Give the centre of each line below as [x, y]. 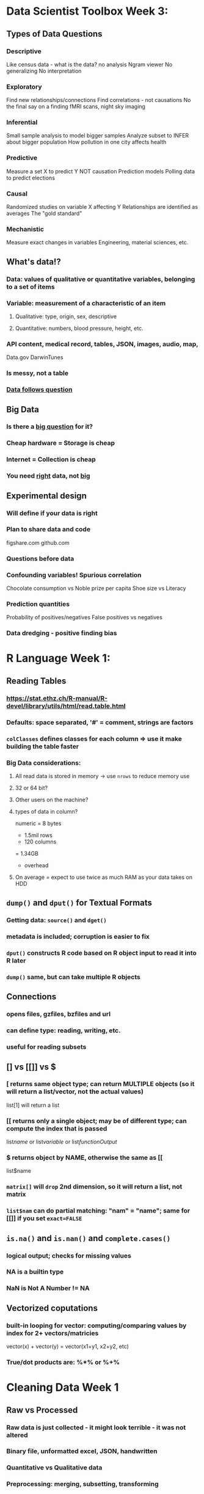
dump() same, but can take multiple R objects [73, 977]
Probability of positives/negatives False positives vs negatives [85, 618]
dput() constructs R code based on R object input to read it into [101, 953]
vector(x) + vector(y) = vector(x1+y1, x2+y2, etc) [68, 1346]
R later [16, 961]
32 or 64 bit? [31, 788]
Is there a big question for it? [50, 427]
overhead [36, 865]
